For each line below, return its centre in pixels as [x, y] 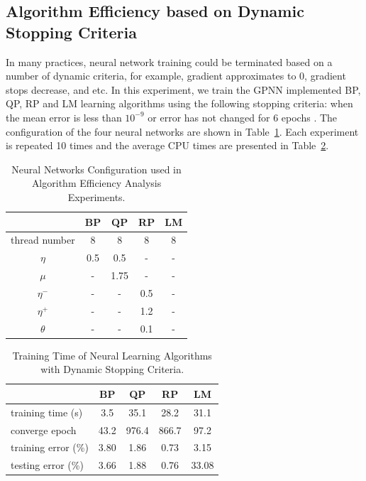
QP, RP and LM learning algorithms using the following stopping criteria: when [179, 103]
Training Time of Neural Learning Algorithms [112, 355]
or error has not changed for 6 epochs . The [243, 117]
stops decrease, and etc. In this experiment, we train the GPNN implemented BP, [183, 89]
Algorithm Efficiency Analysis [96, 183]
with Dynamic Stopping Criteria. [112, 369]
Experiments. [96, 196]
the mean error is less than [64, 117]
